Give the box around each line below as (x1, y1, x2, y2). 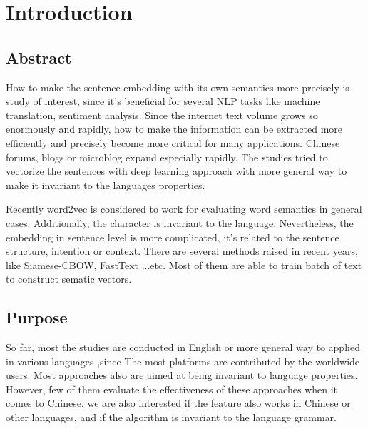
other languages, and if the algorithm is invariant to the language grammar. (6, 410, 337, 425)
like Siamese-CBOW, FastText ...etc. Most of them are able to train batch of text (6, 257, 362, 272)
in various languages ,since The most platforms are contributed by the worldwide (6, 353, 360, 368)
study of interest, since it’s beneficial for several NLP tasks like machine (6, 94, 320, 108)
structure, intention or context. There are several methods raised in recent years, (6, 243, 358, 258)
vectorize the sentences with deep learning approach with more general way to (6, 163, 347, 178)
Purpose (6, 306, 68, 328)
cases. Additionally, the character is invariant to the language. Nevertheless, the (6, 215, 354, 230)
